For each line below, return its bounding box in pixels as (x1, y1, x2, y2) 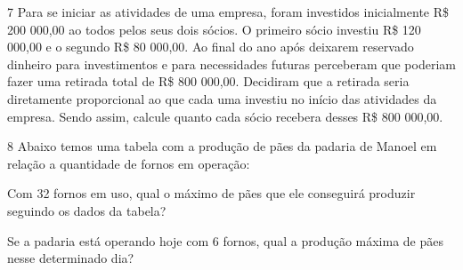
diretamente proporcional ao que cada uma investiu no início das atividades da (7, 89, 437, 107)
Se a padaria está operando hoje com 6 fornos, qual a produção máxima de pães (7, 231, 443, 250)
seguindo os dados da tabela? (7, 201, 167, 219)
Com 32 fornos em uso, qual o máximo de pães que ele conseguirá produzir (7, 184, 416, 202)
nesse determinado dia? (7, 249, 134, 267)
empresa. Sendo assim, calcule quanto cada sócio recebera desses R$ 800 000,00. (7, 107, 443, 125)
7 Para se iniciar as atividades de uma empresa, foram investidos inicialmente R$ (7, 3, 450, 20)
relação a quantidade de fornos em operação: (7, 154, 250, 172)
